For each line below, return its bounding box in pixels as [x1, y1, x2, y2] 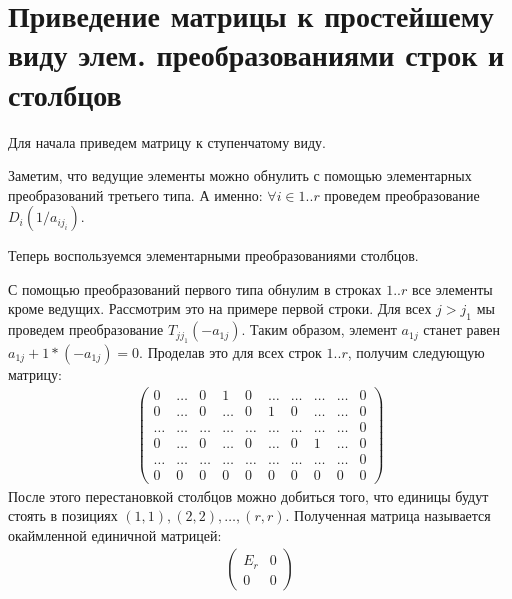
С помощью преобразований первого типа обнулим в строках [8, 278, 382, 299]
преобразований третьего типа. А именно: [8, 184, 263, 205]
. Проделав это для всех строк [139, 341, 322, 362]
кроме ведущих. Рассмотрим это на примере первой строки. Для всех [8, 298, 432, 319]
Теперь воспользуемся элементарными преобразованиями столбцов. [8, 245, 419, 266]
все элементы [411, 278, 493, 299]
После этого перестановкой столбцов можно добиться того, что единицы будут [8, 485, 489, 506]
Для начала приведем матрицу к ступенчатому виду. [8, 131, 326, 152]
